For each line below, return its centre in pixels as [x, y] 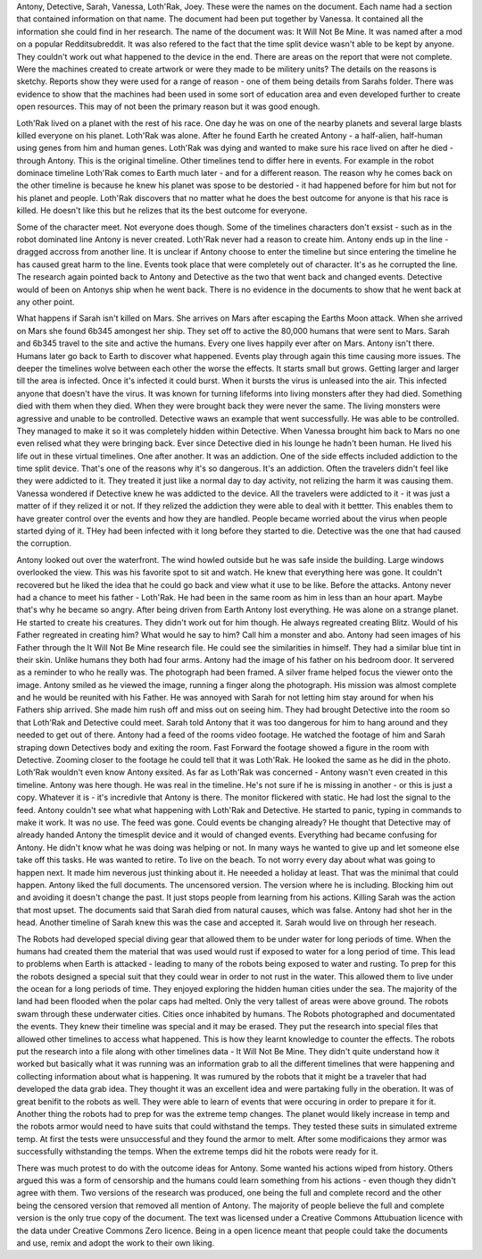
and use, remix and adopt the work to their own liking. [116, 1243]
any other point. [46, 302]
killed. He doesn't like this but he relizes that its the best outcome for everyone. [162, 211]
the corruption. [44, 543]
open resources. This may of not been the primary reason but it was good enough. [168, 106]
